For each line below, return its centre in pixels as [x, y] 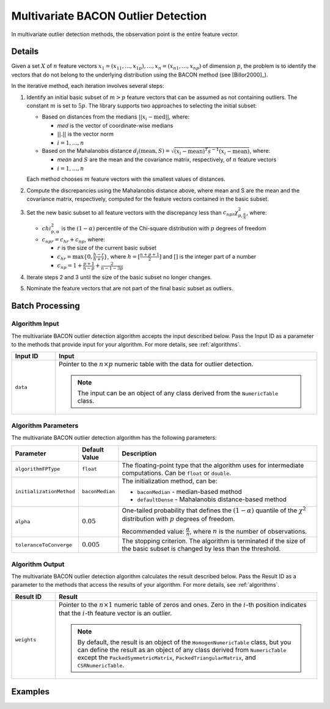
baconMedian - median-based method [190, 491]
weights [26, 640]
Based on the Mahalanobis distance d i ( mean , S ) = [106, 152]
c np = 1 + [70, 266]
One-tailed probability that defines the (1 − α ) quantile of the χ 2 [214, 510]
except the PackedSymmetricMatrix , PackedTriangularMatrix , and [167, 657]
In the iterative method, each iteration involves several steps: [88, 86]
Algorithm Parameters [45, 426]
